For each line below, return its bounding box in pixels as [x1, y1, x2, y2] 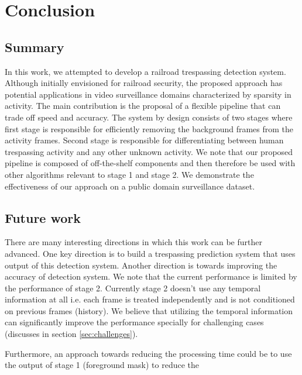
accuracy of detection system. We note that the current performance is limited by [5, 270, 297, 283]
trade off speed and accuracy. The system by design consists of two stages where [5, 111, 293, 123]
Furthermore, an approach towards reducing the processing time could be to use [5, 347, 292, 359]
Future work [5, 208, 81, 226]
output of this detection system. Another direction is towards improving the [5, 259, 277, 271]
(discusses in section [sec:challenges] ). [5, 328, 138, 340]
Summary [5, 37, 64, 56]
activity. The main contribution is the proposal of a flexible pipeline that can [5, 99, 281, 112]
